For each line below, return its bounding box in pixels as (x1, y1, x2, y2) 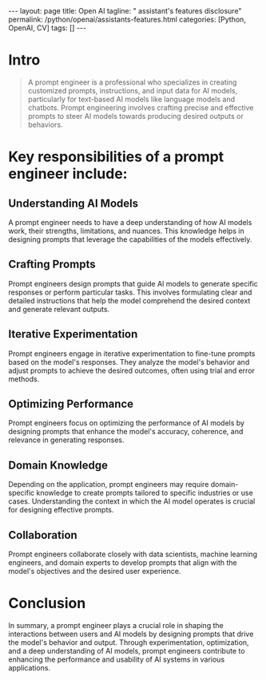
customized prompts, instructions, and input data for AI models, (27, 85, 238, 95)
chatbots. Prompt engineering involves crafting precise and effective (27, 102, 254, 113)
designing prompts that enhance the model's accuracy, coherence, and (8, 427, 244, 437)
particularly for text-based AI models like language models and (27, 94, 236, 104)
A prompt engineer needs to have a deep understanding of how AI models (8, 217, 252, 227)
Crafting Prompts (8, 258, 96, 271)
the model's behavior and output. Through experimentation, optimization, (8, 637, 249, 647)
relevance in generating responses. (8, 435, 125, 445)
